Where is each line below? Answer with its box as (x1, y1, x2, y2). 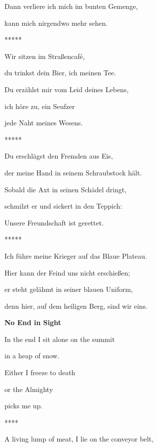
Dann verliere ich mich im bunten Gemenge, (4, 1, 138, 11)
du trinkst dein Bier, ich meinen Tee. (4, 67, 116, 78)
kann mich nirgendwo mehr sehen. (4, 17, 108, 28)
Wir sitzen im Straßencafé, (4, 51, 85, 61)
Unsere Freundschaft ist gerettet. (4, 217, 104, 227)
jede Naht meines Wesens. (4, 117, 83, 128)
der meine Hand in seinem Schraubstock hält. (4, 167, 142, 177)
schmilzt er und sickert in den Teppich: (4, 201, 122, 211)
